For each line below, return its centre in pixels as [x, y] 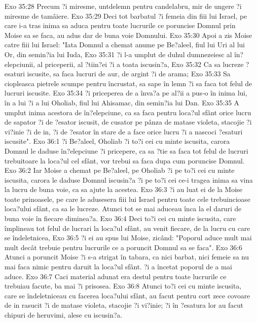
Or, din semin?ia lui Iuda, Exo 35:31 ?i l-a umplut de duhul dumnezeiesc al [118, 54]
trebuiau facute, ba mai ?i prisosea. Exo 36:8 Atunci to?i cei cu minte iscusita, [123, 286]
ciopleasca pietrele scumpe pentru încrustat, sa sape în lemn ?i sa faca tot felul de [128, 83]
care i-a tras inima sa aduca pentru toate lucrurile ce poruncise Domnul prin [120, 25]
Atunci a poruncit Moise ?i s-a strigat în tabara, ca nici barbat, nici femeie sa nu [127, 257]
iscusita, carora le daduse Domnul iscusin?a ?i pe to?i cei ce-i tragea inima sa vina [129, 179]
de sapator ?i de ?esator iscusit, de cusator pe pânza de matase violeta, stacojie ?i [128, 122]
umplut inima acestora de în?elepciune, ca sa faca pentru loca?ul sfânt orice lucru [128, 112]
